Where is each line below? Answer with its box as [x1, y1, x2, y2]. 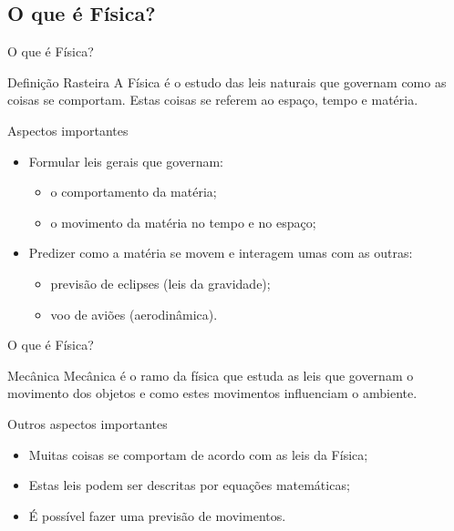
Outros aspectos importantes [7, 414, 168, 433]
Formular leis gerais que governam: [28, 151, 224, 170]
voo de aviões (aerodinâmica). [50, 304, 218, 323]
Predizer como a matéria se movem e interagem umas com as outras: [28, 243, 413, 262]
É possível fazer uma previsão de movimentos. [28, 505, 286, 525]
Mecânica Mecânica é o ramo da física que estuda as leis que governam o [7, 365, 414, 384]
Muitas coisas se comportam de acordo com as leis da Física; [28, 444, 368, 464]
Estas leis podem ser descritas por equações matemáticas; [28, 475, 350, 495]
